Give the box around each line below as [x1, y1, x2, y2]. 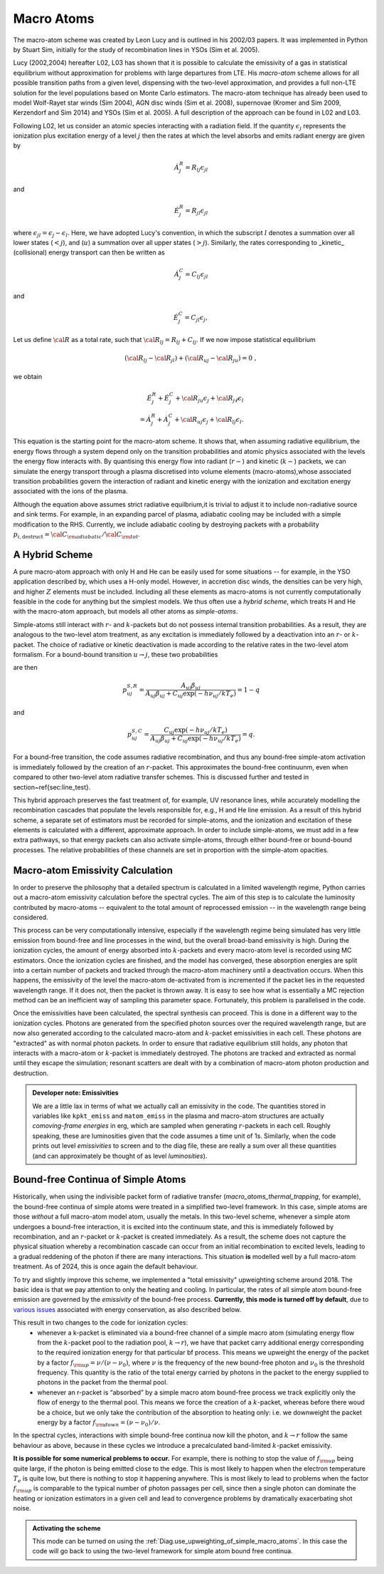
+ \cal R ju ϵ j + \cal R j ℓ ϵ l [175, 394, 245, 404]
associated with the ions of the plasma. [13, 487, 128, 495]
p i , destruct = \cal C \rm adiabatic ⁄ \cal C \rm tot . [13, 529, 140, 540]
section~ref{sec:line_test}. [13, 782, 91, 791]
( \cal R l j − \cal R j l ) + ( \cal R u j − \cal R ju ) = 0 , [124, 353, 257, 363]
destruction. [13, 1069, 49, 1077]
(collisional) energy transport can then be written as [13, 248, 165, 257]
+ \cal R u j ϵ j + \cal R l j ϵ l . [174, 415, 245, 425]
